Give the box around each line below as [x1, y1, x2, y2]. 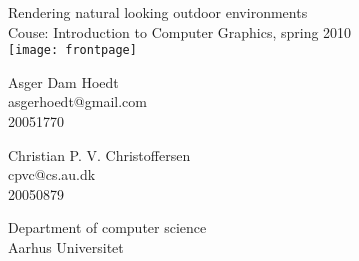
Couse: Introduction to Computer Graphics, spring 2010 [8, 21, 352, 42]
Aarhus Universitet [8, 237, 124, 257]
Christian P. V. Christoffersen [8, 144, 191, 165]
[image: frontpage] [8, 43, 137, 58]
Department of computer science [8, 217, 207, 238]
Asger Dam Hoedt [8, 71, 119, 92]
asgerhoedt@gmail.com [8, 91, 147, 112]
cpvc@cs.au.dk [8, 164, 96, 185]
